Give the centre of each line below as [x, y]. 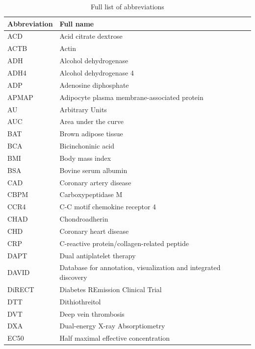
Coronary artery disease [95, 182]
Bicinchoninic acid [87, 146]
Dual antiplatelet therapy [98, 255]
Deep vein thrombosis [92, 313]
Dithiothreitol [80, 301]
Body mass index [85, 158]
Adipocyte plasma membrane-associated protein [131, 97]
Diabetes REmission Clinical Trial [111, 289]
